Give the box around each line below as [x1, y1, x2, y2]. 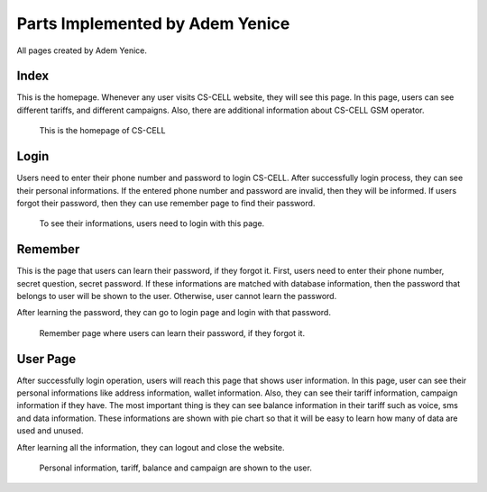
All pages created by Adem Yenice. [16, 45, 148, 56]
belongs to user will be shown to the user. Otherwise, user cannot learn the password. [16, 291, 337, 301]
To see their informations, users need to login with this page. [39, 218, 265, 229]
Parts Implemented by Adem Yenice [16, 14, 290, 33]
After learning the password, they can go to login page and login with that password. [16, 307, 331, 318]
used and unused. [16, 425, 84, 436]
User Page [16, 351, 77, 367]
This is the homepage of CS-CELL [39, 125, 166, 136]
